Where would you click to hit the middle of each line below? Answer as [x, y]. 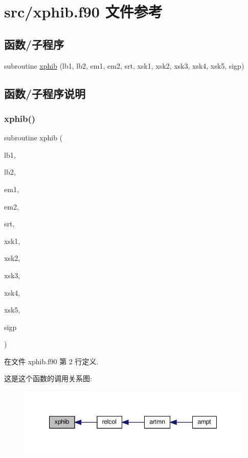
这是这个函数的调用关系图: [48, 378]
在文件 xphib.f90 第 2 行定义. [51, 361]
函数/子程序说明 [45, 93]
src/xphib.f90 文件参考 [83, 12]
